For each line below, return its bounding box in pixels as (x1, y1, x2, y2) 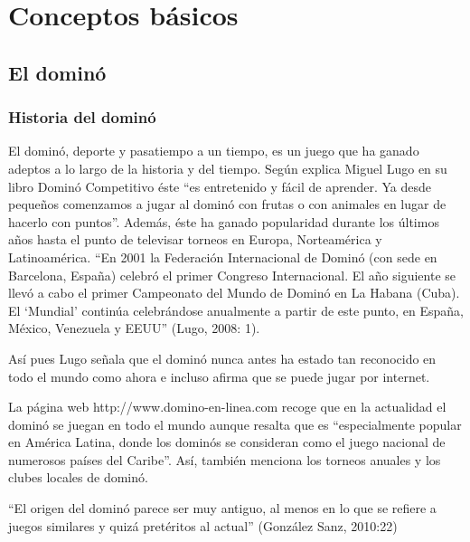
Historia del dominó (8, 106, 156, 128)
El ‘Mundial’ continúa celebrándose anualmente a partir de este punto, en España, (8, 300, 464, 319)
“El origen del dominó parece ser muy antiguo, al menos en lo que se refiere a (8, 499, 437, 518)
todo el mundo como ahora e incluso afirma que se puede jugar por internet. (8, 366, 430, 385)
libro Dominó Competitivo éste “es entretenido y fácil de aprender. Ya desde (8, 176, 432, 195)
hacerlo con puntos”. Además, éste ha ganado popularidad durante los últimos (8, 212, 439, 231)
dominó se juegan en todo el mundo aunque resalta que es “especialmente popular (8, 414, 462, 433)
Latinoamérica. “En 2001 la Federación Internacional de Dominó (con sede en (8, 247, 437, 266)
